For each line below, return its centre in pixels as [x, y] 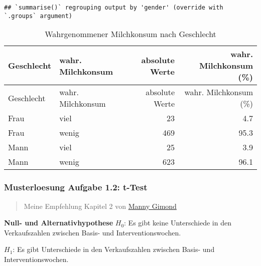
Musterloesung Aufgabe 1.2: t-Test [76, 187]
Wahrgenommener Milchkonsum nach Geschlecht [130, 34]
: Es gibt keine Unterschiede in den [178, 223]
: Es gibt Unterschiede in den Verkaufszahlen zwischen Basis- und [114, 249]
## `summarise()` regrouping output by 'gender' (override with [114, 8]
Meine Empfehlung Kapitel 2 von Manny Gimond [100, 206]
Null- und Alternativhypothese [59, 223]
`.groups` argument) [38, 16]
